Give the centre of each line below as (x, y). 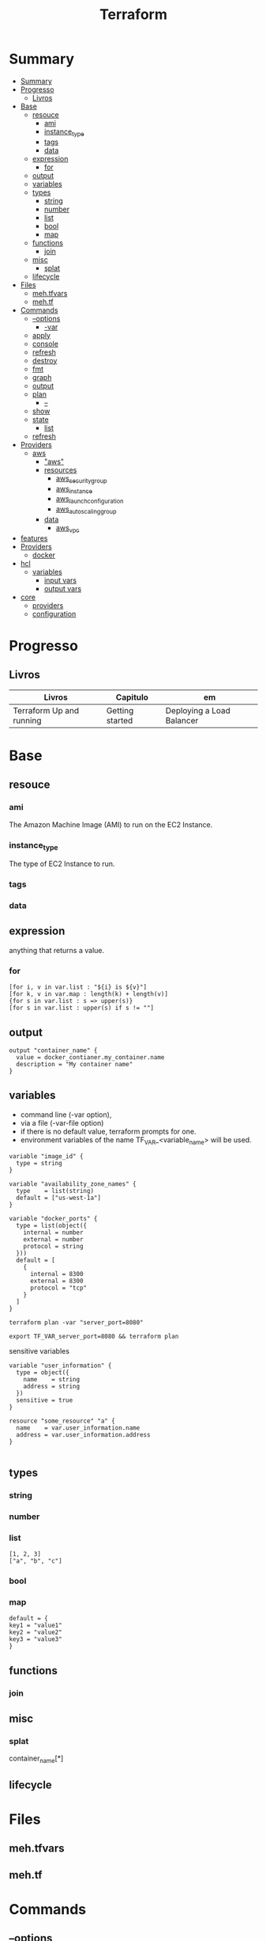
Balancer (182, 720)
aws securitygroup (81, 479)
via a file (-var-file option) (62, 1122)
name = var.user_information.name (78, 1428)
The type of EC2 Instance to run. (62, 864)
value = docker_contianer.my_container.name (90, 1057)
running (27, 720)
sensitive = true (45, 1400)
